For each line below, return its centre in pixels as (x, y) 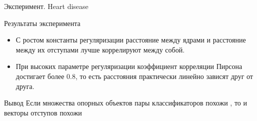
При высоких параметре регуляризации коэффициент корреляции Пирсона (129, 66)
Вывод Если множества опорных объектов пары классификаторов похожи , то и (125, 103)
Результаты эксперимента (42, 23)
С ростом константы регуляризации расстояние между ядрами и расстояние (131, 40)
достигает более (40, 76)
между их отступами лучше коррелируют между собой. (100, 49)
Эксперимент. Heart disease (46, 6)
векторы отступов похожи (43, 112)
